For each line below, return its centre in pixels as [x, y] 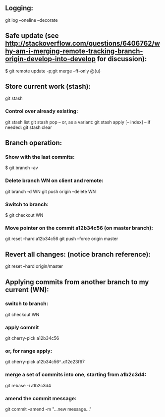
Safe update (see [32, 36]
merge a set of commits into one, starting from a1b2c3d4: [76, 375]
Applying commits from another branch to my [77, 282]
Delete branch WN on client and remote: [54, 180]
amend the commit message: [41, 398]
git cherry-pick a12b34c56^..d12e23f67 [45, 362]
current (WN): [27, 290]
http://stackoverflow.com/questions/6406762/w [82, 43]
